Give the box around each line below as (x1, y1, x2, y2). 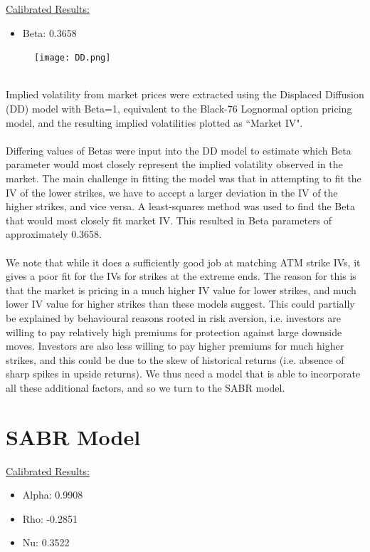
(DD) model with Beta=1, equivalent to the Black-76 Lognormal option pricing (6, 101, 352, 116)
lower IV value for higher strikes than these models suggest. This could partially (6, 296, 355, 311)
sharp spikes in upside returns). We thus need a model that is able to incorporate (6, 366, 361, 381)
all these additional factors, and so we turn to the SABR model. (6, 380, 285, 395)
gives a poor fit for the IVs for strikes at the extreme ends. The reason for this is (6, 269, 356, 283)
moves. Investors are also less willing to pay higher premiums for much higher (6, 338, 344, 353)
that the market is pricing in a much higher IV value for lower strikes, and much (6, 282, 356, 297)
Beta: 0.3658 (22, 25, 77, 40)
